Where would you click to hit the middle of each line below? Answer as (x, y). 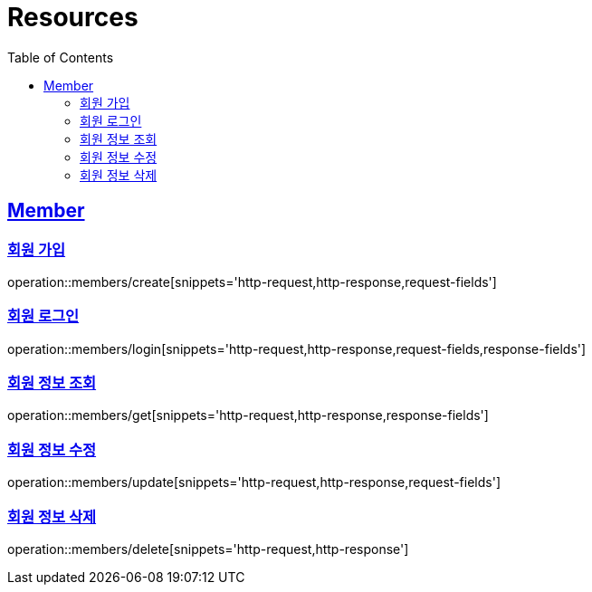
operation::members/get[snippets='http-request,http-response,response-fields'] (248, 415)
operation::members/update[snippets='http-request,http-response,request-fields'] (254, 482)
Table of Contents (61, 57)
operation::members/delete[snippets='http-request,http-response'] (208, 549)
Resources (73, 17)
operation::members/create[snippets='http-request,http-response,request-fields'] (252, 282)
